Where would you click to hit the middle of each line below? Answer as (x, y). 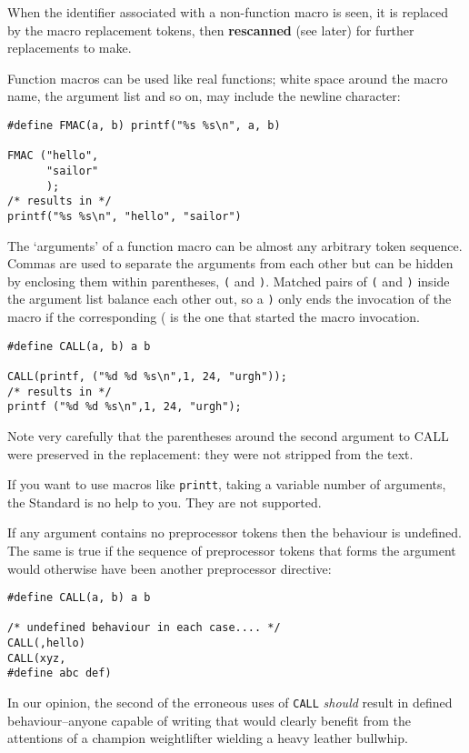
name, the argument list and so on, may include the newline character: (204, 96)
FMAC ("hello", (53, 156)
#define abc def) (60, 673)
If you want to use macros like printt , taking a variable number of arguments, (227, 484)
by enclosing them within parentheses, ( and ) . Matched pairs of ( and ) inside (229, 281)
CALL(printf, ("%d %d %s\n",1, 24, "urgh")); (147, 376)
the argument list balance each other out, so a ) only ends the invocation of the (230, 299)
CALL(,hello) (46, 643)
